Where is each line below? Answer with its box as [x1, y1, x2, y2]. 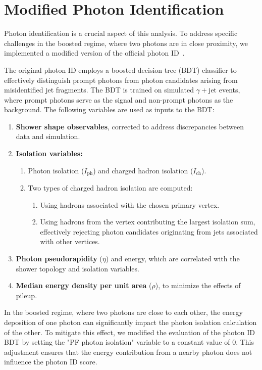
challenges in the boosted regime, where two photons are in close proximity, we [4, 37, 248, 48]
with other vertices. [40, 236, 100, 247]
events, [219, 84, 240, 95]
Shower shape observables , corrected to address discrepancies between [16, 121, 244, 131]
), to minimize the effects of [155, 280, 241, 291]
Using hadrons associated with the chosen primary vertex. [40, 199, 220, 210]
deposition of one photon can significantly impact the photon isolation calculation [4, 317, 257, 328]
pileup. [16, 290, 37, 300]
